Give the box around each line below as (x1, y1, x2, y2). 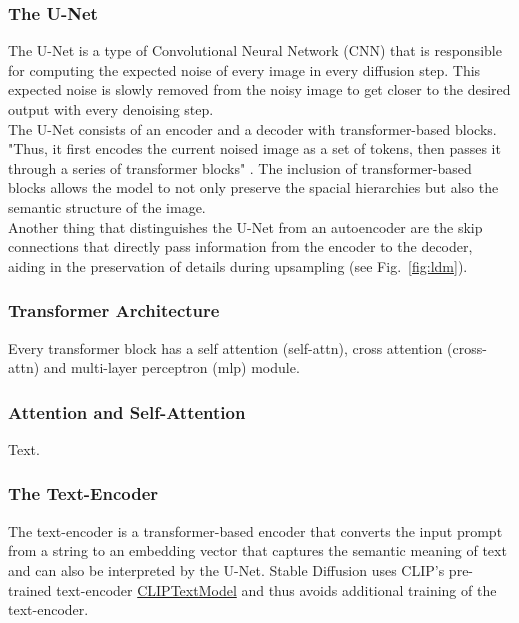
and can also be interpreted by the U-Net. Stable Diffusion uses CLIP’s (8, 559, 445, 580)
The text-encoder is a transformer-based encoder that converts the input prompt (8, 520, 503, 541)
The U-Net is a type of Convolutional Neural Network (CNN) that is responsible (8, 40, 502, 61)
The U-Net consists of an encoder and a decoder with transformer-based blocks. (8, 118, 497, 139)
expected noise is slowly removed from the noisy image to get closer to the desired (8, 79, 511, 100)
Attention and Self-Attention (8, 399, 246, 424)
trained (8, 579, 52, 600)
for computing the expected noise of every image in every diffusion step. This (8, 59, 481, 80)
